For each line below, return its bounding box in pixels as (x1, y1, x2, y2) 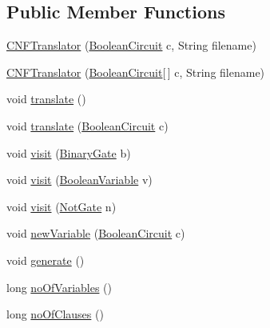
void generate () (6, 251, 85, 268)
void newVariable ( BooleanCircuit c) (6, 225, 185, 242)
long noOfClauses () (6, 306, 104, 322)
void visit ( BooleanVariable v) (6, 171, 153, 188)
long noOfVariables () (6, 278, 112, 295)
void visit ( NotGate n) (6, 198, 117, 214)
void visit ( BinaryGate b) (6, 144, 131, 161)
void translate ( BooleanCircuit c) (6, 117, 169, 134)
